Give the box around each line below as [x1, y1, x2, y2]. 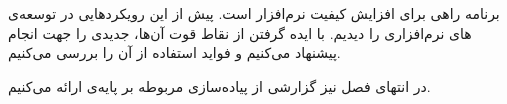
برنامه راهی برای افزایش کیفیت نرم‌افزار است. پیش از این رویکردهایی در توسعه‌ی [8, 3, 500, 23]
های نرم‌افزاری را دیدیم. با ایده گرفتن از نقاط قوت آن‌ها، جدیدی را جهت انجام [8, 22, 472, 43]
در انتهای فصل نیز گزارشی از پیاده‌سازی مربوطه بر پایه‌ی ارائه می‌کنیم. [8, 75, 431, 96]
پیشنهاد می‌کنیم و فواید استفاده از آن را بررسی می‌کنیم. [8, 42, 341, 63]
